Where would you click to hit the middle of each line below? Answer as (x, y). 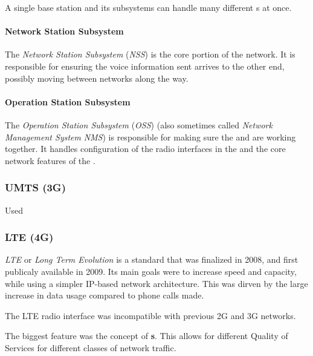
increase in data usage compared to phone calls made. (105, 295)
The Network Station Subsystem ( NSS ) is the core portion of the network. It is (150, 54)
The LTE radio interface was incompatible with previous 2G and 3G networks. (150, 315)
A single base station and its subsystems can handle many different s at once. (148, 7)
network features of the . (50, 160)
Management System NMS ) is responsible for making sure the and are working (150, 137)
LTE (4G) (29, 237)
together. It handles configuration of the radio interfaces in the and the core (145, 149)
